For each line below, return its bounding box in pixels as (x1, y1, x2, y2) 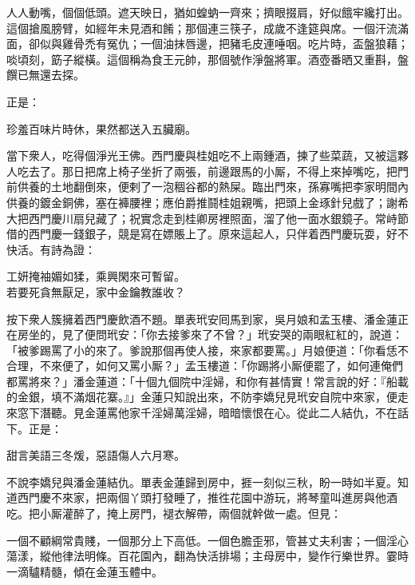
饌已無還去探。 (6, 66, 85, 83)
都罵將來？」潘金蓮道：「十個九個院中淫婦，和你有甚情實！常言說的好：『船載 (6, 372, 409, 389)
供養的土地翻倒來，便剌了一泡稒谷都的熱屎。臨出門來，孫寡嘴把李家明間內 (17, 178, 409, 195)
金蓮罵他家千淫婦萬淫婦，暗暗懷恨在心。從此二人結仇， (84, 404, 375, 421)
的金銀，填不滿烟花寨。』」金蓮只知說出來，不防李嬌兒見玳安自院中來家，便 (6, 388, 397, 405)
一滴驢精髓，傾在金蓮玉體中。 (6, 563, 163, 579)
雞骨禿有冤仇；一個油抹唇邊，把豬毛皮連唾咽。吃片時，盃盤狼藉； (61, 35, 409, 52)
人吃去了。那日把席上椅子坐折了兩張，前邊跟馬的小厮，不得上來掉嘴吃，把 (6, 162, 397, 179)
